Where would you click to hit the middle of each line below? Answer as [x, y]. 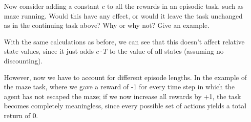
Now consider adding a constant [52, 6]
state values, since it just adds [49, 51]
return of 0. [21, 115]
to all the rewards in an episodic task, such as [175, 6]
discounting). [23, 60]
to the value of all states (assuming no [167, 51]
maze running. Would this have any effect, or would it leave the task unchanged [123, 15]
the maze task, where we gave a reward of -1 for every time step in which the [119, 87]
